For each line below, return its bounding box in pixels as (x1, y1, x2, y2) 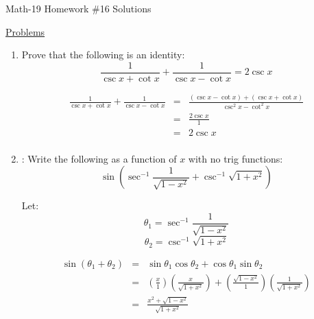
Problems (5, 24, 45, 38)
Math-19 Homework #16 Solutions (5, 1, 152, 15)
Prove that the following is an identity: (21, 47, 185, 62)
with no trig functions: (188, 151, 283, 165)
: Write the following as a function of (21, 151, 177, 165)
